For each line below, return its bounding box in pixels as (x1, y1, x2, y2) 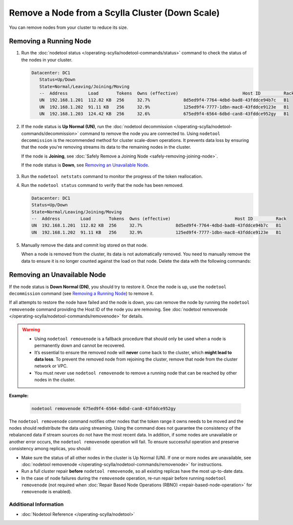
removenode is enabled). (21, 489, 72, 495)
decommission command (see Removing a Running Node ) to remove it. (9, 290, 154, 296)
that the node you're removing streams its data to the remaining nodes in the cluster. (21, 144, 191, 150)
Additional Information (9, 501, 64, 508)
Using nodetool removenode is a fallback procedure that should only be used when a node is (34, 336, 227, 342)
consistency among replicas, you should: (9, 446, 92, 452)
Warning (22, 327, 40, 333)
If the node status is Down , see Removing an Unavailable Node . (21, 162, 149, 168)
